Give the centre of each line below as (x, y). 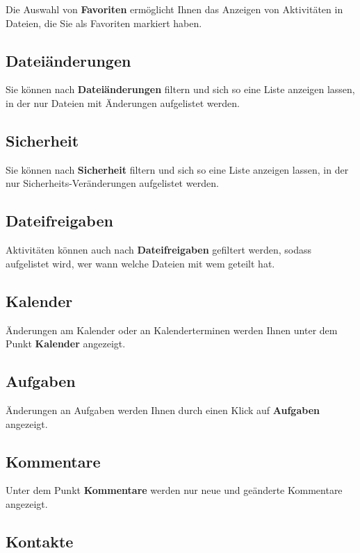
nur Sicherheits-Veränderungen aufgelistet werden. (112, 183)
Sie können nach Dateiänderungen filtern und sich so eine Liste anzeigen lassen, (180, 89)
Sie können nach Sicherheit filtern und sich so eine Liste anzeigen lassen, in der (177, 169)
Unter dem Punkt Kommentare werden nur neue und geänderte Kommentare (174, 490)
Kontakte (40, 541)
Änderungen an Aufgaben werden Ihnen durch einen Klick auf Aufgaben (163, 410)
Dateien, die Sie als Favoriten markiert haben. (104, 23)
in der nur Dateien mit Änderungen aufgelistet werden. (123, 102)
